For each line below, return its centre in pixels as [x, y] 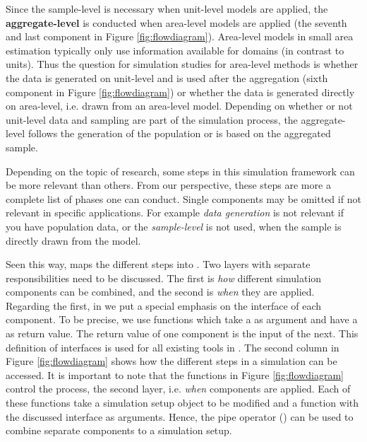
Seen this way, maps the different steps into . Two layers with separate [158, 264]
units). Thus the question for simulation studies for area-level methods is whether [182, 64]
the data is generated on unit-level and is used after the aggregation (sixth [167, 77]
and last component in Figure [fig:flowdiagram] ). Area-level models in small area [180, 36]
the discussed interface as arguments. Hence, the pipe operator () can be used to [180, 416]
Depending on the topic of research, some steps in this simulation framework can [180, 171]
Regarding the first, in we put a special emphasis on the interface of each [164, 305]
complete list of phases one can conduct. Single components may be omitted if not [183, 198]
